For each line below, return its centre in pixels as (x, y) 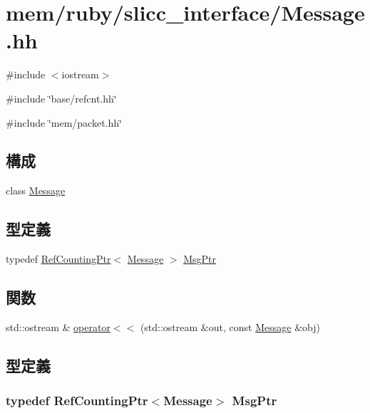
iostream (80, 74)
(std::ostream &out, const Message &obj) (230, 326)
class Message (36, 190)
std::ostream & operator (58, 326)
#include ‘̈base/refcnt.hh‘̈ (61, 98)
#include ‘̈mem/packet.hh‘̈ (64, 122)
